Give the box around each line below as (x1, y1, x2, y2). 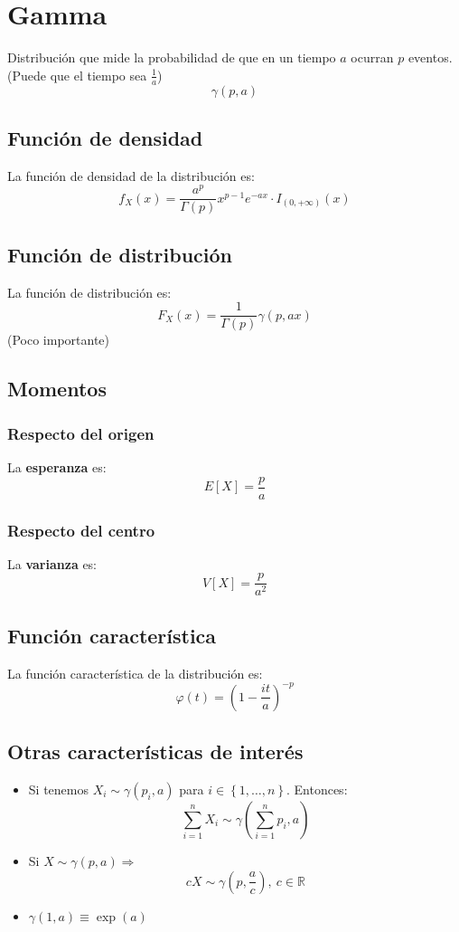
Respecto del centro (7, 518, 155, 541)
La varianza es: (7, 554, 98, 573)
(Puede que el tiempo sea (7, 65, 147, 84)
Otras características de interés (7, 737, 304, 766)
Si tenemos (28, 779, 89, 798)
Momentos (7, 375, 107, 403)
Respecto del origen (7, 422, 155, 444)
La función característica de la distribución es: (7, 663, 263, 682)
